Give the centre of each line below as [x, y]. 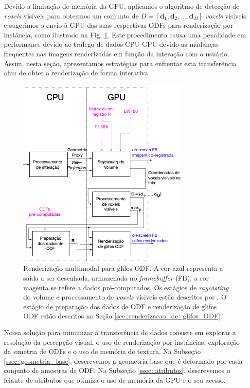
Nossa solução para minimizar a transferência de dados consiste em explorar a [120, 332]
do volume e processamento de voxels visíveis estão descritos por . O [125, 297]
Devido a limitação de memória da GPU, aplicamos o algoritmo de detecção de [122, 6]
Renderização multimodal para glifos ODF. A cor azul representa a [123, 268]
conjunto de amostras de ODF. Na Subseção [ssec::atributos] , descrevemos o [117, 370]
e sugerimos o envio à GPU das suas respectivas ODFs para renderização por [118, 25]
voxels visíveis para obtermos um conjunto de [71, 15]
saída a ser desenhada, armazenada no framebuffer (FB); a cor [116, 277]
